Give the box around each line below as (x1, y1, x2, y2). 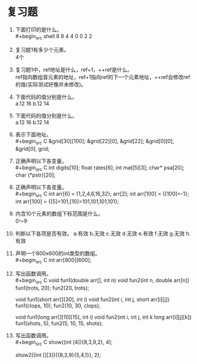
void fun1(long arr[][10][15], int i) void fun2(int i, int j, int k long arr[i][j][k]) (15, 313, 192, 320)
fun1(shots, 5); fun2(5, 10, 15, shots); (15, 319, 103, 327)
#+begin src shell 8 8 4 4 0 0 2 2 (15, 32, 93, 41)
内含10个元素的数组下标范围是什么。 (15, 210, 103, 217)
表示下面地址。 (15, 131, 52, 138)
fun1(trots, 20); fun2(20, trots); (15, 284, 89, 292)
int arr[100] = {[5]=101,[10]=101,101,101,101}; (15, 198, 119, 205)
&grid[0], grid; (15, 145, 49, 152)
